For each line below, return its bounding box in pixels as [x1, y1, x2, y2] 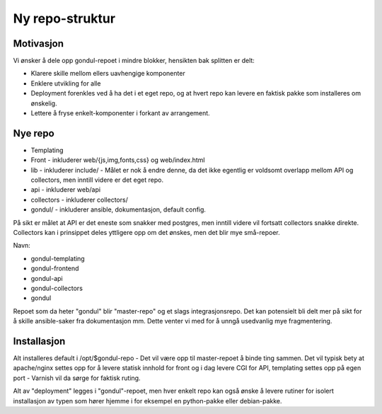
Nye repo [13, 127, 54, 139]
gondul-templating [30, 254, 85, 263]
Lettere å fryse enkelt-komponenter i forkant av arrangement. [30, 109, 210, 117]
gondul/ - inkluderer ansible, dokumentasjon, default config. [30, 205, 207, 214]
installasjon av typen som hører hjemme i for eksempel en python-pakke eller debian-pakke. [13, 396, 282, 405]
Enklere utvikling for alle [30, 79, 101, 88]
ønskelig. [30, 99, 57, 108]
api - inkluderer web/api [30, 185, 101, 194]
